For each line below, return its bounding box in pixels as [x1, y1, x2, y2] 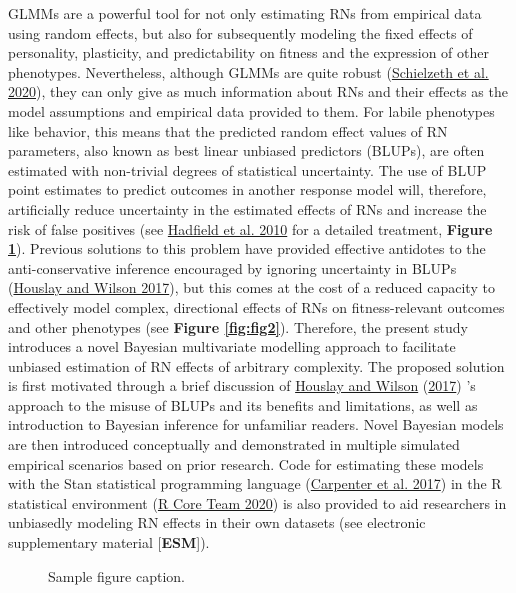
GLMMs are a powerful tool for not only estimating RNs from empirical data [8, 3, 482, 23]
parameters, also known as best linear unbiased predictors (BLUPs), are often [8, 140, 485, 161]
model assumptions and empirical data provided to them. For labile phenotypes [8, 100, 495, 121]
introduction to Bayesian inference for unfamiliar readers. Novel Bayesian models [8, 414, 504, 435]
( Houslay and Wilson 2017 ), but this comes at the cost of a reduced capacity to [8, 277, 495, 298]
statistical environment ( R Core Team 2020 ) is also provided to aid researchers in [8, 492, 507, 513]
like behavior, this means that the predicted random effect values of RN [8, 120, 448, 141]
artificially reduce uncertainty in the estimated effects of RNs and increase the [8, 198, 487, 219]
